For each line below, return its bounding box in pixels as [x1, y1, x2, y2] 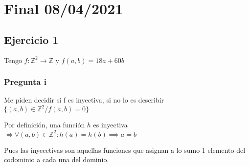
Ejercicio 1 [4, 32, 59, 47]
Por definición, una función [4, 120, 85, 130]
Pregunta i [4, 76, 46, 88]
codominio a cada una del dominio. [4, 154, 109, 165]
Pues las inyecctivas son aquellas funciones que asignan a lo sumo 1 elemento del [4, 145, 246, 155]
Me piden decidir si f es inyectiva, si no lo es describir [4, 95, 164, 105]
